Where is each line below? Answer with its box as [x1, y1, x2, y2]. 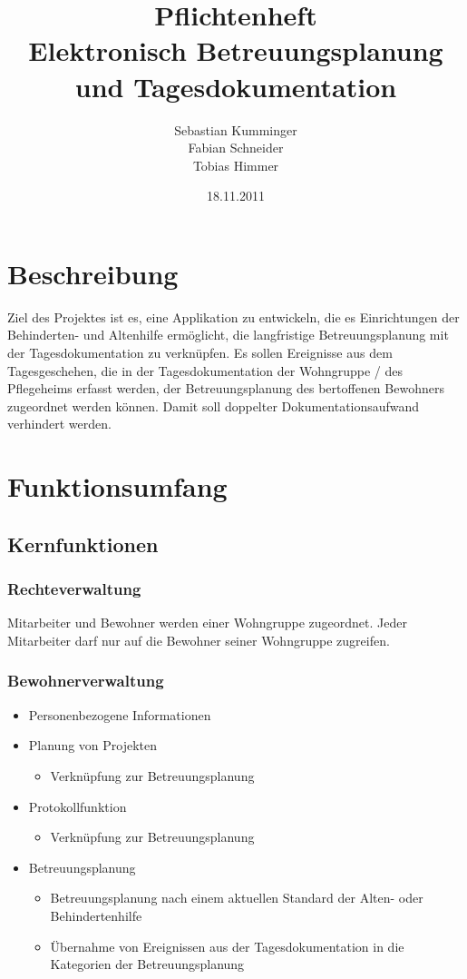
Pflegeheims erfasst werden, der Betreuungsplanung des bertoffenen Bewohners [7, 379, 444, 398]
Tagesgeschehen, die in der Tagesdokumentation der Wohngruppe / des [7, 361, 403, 380]
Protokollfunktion [28, 796, 127, 816]
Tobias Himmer [192, 155, 279, 174]
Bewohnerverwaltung [7, 669, 164, 692]
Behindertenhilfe [50, 905, 142, 925]
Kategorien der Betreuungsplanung [50, 954, 245, 974]
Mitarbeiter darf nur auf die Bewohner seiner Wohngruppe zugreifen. [7, 630, 390, 649]
